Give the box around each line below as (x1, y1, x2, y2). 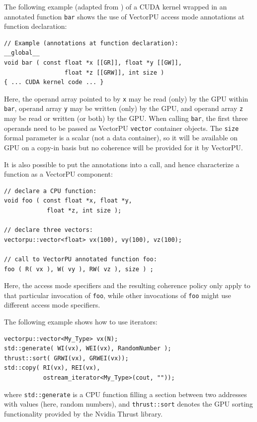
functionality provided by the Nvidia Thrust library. (4, 408, 163, 419)
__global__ (4, 49, 40, 57)
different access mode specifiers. (4, 300, 100, 310)
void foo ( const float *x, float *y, (4, 197, 132, 205)
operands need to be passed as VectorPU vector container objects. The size (4, 122, 239, 133)
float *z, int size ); (46, 207, 122, 214)
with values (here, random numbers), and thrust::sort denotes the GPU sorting (4, 399, 253, 409)
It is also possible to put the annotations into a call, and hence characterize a (4, 159, 240, 169)
